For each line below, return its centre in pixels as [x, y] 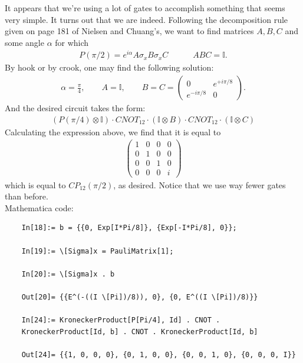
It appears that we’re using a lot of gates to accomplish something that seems [145, 8]
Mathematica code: [39, 207]
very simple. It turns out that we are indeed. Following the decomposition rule [146, 19]
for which [72, 42]
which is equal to [35, 184]
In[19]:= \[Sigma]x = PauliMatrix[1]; [98, 251]
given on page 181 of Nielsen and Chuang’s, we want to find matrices [129, 31]
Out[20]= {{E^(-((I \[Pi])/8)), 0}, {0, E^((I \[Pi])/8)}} [140, 297]
